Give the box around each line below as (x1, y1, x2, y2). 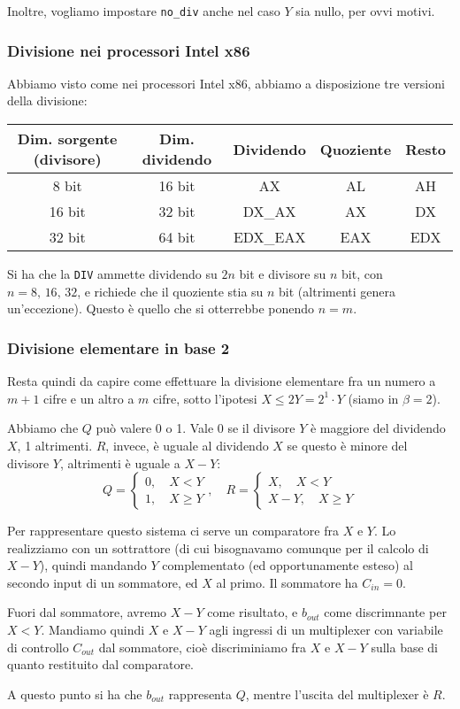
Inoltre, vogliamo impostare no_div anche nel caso (7, 2, 280, 19)
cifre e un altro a (43, 389, 134, 407)
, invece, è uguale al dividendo (105, 435, 269, 454)
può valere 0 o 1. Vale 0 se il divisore (96, 419, 295, 437)
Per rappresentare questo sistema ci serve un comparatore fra (7, 521, 339, 540)
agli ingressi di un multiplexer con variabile (209, 620, 443, 639)
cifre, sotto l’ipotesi (153, 389, 257, 407)
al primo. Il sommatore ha (216, 573, 358, 591)
